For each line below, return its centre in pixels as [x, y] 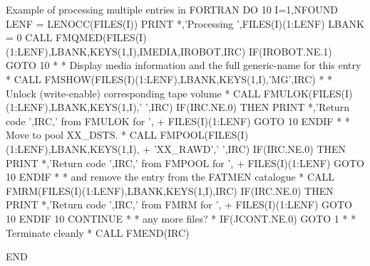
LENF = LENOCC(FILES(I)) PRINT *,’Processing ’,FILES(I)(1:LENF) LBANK [185, 23]
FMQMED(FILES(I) [101, 37]
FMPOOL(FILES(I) [204, 135]
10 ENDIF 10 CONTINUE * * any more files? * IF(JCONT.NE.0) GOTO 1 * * [181, 218]
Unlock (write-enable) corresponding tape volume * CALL [133, 93]
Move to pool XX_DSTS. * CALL [81, 135]
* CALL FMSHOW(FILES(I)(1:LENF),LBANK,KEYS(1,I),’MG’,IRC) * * [169, 79]
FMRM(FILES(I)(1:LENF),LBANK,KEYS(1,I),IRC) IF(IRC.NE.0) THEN [170, 190]
